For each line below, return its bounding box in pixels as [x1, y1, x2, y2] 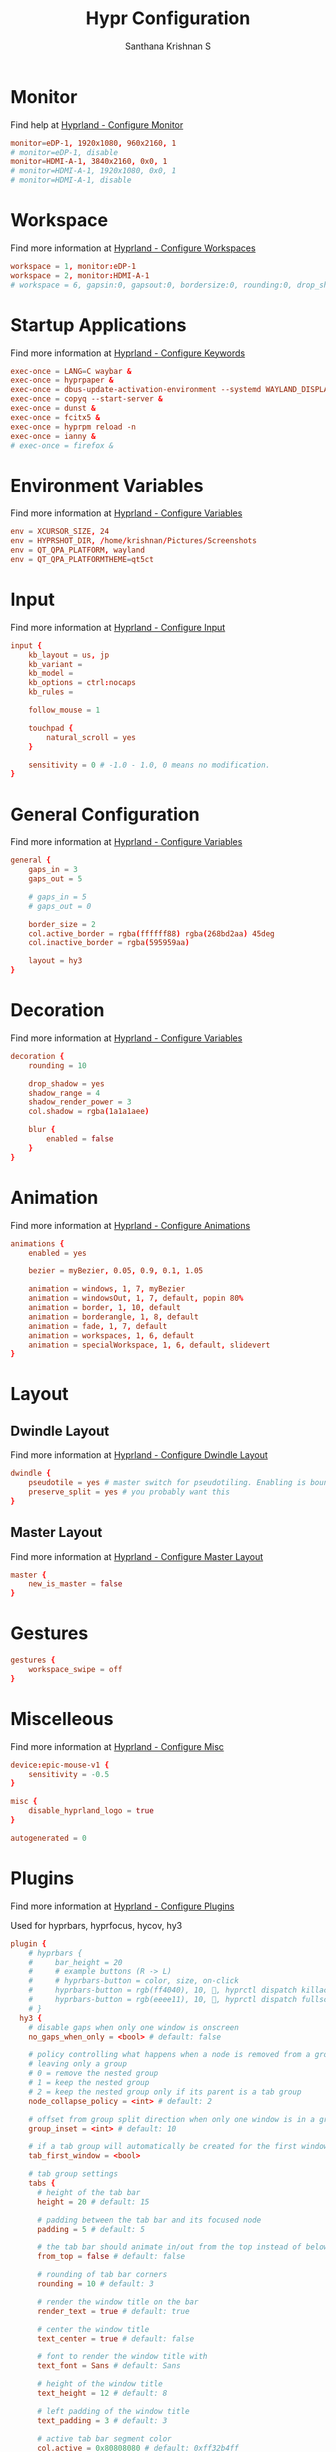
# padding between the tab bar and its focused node [36, 2215, 262, 2225]
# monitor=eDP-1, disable [10, 147, 118, 157]
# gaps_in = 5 [28, 892, 87, 902]
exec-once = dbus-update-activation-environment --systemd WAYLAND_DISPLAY [10, 385, 333, 395]
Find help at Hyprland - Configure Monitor [10, 118, 184, 131]
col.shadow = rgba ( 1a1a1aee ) [28, 1107, 150, 1117]
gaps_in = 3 [28, 865, 78, 875]
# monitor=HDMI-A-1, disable [10, 175, 132, 186]
